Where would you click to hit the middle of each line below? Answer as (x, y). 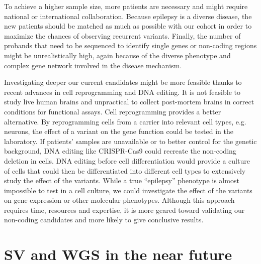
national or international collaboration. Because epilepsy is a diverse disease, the (128, 16)
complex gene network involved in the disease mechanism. (93, 65)
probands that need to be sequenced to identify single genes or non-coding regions (130, 45)
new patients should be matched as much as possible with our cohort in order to (128, 26)
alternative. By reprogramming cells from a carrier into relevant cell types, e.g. (125, 121)
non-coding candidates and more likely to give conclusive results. (104, 220)
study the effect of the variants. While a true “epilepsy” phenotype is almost (122, 180)
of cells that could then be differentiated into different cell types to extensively (125, 170)
